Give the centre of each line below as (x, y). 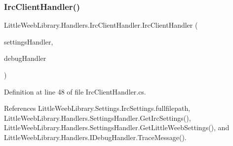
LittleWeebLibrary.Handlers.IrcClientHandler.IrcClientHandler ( (101, 25)
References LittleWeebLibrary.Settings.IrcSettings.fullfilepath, (97, 108)
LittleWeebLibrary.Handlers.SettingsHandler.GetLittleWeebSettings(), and (117, 127)
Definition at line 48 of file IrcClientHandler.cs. (75, 91)
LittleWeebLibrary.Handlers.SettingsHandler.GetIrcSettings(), (97, 118)
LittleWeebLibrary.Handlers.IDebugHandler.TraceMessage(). (95, 137)
